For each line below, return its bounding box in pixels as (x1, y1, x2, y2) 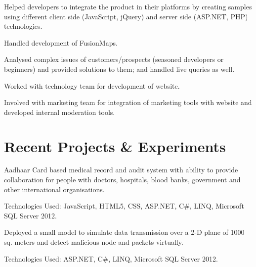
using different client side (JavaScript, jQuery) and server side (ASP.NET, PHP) (4, 11, 248, 21)
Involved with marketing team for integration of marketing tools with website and (4, 97, 252, 107)
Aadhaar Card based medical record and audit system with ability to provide (4, 164, 238, 175)
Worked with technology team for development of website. (4, 80, 180, 91)
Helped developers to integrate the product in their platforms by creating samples (4, 1, 252, 11)
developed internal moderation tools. (4, 107, 115, 117)
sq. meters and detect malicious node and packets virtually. (4, 237, 183, 247)
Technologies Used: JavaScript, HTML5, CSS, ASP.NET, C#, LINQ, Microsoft (4, 201, 244, 211)
